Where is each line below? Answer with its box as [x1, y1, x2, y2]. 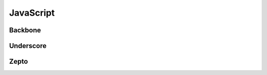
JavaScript [9, 7, 55, 18]
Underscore [9, 42, 47, 50]
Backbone [9, 26, 42, 34]
